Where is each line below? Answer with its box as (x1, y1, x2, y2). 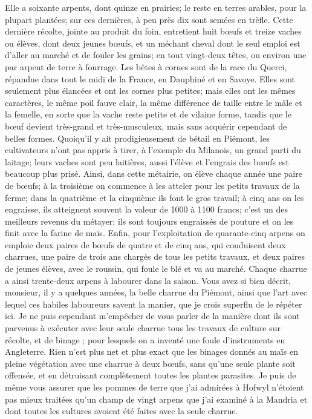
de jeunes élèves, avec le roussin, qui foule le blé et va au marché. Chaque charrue (5, 262, 307, 275)
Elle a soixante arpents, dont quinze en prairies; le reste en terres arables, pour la (5, 1, 307, 13)
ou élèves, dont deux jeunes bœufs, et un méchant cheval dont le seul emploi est (5, 36, 301, 49)
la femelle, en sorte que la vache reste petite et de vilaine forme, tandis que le (5, 108, 291, 120)
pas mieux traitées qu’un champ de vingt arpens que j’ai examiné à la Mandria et (5, 392, 308, 405)
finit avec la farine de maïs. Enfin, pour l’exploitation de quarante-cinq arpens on (5, 226, 305, 239)
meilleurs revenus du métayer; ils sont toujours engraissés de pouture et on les (5, 214, 294, 227)
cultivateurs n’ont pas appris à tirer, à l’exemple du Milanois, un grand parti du (5, 144, 301, 156)
